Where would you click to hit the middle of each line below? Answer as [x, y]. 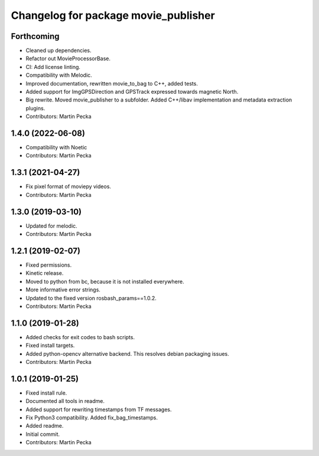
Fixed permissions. [49, 265]
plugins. [35, 108]
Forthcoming [35, 36]
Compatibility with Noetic [56, 147]
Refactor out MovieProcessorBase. [68, 58]
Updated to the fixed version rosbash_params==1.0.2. [91, 298]
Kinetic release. [45, 273]
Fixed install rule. [46, 393]
